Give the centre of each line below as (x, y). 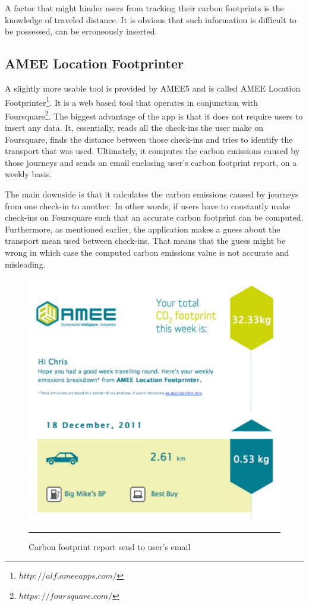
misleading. (25, 264)
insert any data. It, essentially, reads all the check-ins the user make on (134, 128)
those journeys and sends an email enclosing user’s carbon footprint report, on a (151, 162)
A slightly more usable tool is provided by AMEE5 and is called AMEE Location (153, 88)
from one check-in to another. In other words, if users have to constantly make (148, 205)
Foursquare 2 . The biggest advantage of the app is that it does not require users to (154, 115)
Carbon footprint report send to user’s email (110, 546)
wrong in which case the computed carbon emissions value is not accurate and (147, 252)
